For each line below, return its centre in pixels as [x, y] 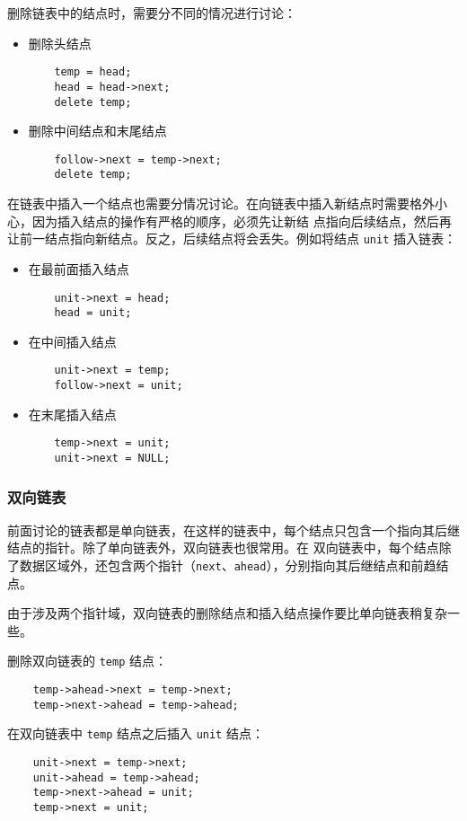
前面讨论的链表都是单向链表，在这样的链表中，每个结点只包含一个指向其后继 [233, 530]
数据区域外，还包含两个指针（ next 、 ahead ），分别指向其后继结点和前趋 [228, 565]
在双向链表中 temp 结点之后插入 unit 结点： [136, 733]
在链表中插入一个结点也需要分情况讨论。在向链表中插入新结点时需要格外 [221, 203]
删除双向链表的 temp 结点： [87, 661]
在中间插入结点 [72, 341]
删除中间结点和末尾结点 [97, 131]
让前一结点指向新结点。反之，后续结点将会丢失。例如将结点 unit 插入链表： [232, 238]
